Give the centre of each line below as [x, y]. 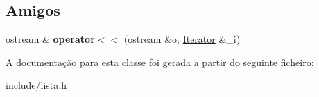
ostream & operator [50, 39]
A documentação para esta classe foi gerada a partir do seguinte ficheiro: [160, 62]
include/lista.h [36, 85]
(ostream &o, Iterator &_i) [182, 39]
